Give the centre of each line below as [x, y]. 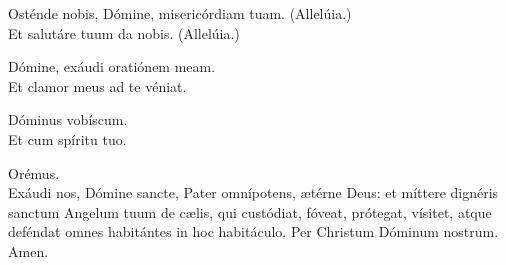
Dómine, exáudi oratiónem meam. [112, 66]
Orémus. [34, 172]
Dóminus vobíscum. [68, 119]
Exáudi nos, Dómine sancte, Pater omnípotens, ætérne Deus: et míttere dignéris [253, 192]
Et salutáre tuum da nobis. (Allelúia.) [124, 32]
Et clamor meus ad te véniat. [97, 85]
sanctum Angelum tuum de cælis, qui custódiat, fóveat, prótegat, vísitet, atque [250, 211]
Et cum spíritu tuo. [67, 138]
